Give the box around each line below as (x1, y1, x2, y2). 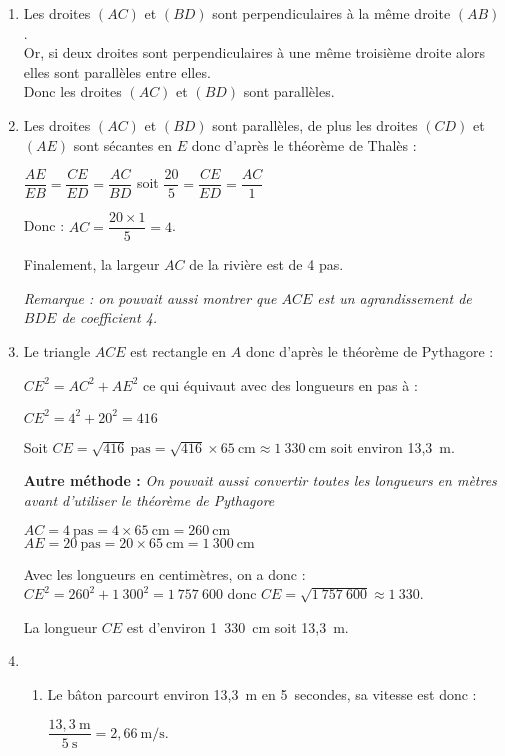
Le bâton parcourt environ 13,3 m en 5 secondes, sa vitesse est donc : (47, 683, 477, 704)
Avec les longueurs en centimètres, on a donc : (23, 563, 306, 584)
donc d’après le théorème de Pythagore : (245, 341, 494, 362)
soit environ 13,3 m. (331, 436, 455, 457)
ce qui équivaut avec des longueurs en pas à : (143, 374, 418, 395)
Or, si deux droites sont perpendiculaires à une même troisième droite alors (23, 42, 485, 63)
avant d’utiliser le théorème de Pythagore (23, 489, 275, 510)
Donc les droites (23, 81, 122, 102)
